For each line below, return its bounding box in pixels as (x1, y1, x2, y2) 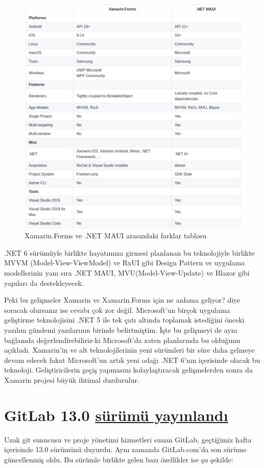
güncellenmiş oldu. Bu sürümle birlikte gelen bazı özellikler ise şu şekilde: (4, 454, 233, 464)
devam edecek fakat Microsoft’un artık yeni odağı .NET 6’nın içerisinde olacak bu (4, 354, 260, 365)
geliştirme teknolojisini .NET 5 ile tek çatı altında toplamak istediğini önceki (4, 314, 245, 325)
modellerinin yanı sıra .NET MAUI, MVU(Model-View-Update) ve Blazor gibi (4, 267, 250, 278)
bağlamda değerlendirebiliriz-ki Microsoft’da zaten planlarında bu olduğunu (4, 334, 241, 345)
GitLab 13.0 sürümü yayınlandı (4, 404, 228, 425)
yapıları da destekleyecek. (4, 277, 84, 288)
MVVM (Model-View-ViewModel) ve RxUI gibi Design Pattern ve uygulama (4, 257, 245, 268)
